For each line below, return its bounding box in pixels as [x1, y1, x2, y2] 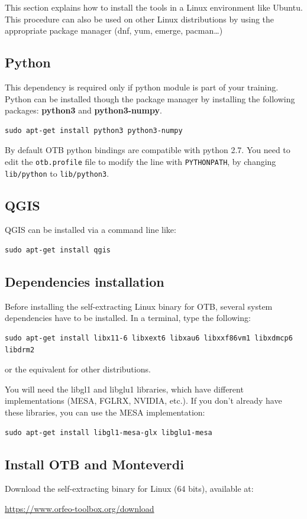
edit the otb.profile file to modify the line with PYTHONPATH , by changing [5, 155, 276, 167]
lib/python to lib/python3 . [5, 167, 109, 179]
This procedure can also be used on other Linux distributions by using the [5, 12, 274, 25]
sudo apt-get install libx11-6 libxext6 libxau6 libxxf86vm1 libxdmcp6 [5, 334, 293, 343]
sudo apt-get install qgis [5, 246, 111, 255]
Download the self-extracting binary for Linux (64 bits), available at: [5, 482, 254, 495]
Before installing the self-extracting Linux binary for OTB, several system [5, 300, 273, 312]
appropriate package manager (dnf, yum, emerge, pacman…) [5, 24, 223, 37]
